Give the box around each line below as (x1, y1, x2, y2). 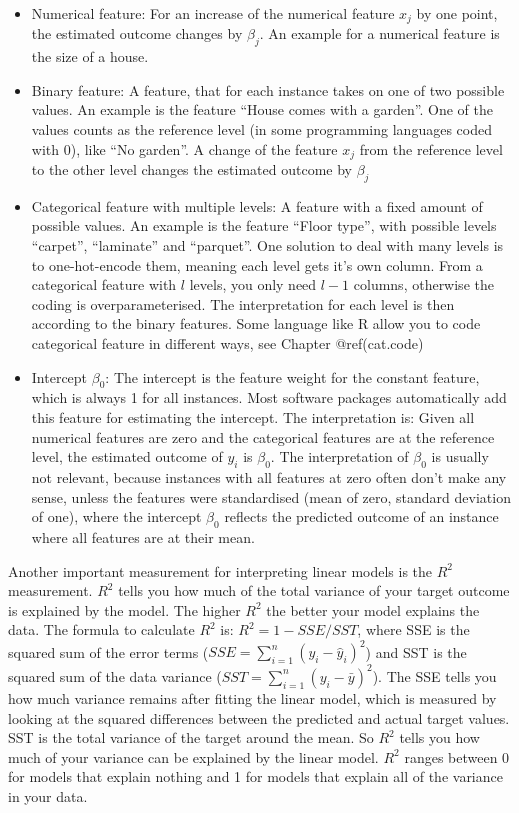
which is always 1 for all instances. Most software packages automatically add (31, 387, 507, 408)
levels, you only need (189, 274, 317, 295)
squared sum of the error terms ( (8, 641, 209, 662)
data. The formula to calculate (8, 619, 195, 640)
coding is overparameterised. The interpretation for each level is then (31, 293, 455, 314)
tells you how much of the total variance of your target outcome (118, 580, 510, 601)
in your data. (8, 785, 88, 806)
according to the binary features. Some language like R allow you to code (31, 313, 481, 334)
